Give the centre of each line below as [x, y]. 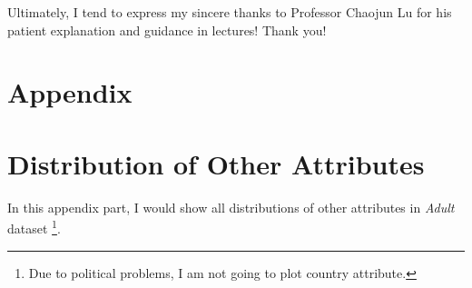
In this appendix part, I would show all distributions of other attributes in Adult [231, 207]
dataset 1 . [34, 227]
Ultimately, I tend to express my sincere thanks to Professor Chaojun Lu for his [230, 12]
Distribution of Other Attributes [216, 163]
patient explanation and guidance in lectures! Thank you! [167, 30]
